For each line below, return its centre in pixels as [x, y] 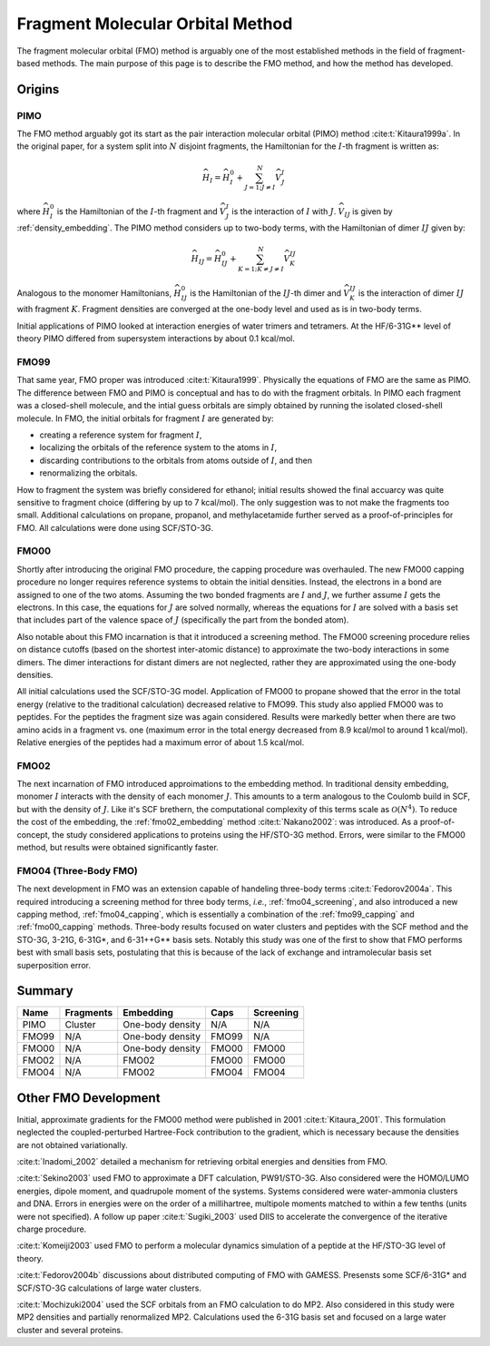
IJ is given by [369, 212]
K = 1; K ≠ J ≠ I [261, 269]
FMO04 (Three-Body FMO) [77, 870]
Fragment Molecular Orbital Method [155, 24]
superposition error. [54, 965]
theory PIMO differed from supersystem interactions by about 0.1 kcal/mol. [156, 339]
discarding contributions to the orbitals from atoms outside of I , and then [176, 460]
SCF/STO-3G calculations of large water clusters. [109, 1288]
